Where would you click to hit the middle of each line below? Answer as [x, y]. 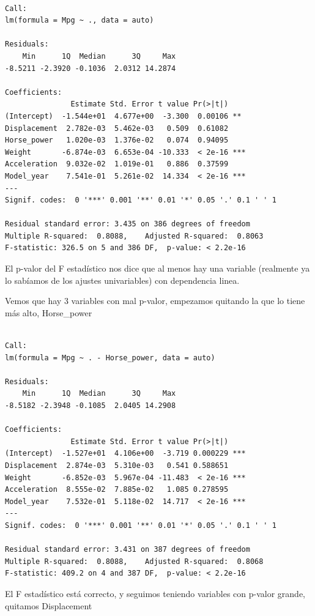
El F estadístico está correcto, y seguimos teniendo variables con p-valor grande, [155, 593]
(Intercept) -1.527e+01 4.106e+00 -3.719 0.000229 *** [125, 454]
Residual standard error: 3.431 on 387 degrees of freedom [128, 550]
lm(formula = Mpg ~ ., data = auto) [80, 20]
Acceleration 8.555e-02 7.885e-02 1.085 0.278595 [117, 490]
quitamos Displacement [49, 605]
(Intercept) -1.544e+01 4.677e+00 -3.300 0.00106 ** [123, 116]
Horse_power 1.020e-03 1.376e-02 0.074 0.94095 [117, 140]
